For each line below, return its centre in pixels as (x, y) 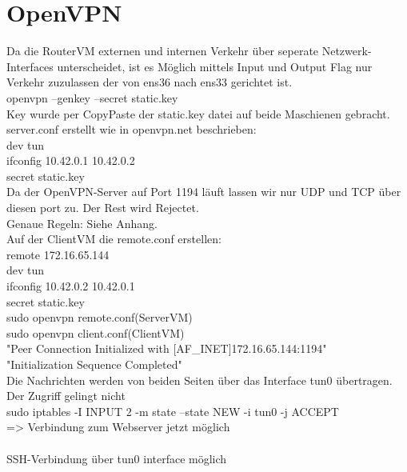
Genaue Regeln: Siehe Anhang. (82, 223)
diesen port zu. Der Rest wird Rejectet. (103, 208)
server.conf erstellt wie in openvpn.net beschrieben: (132, 129)
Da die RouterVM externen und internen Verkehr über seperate (163, 51)
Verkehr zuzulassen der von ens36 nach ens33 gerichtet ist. (150, 82)
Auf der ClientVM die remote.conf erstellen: (114, 239)
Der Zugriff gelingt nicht (66, 396)
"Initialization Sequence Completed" (94, 364)
